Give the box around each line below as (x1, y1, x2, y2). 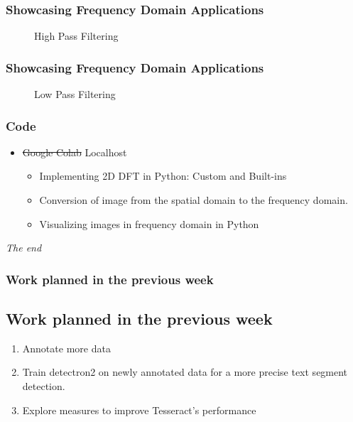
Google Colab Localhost (22, 144, 127, 159)
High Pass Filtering (34, 28, 119, 43)
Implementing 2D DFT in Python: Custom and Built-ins (39, 168, 287, 183)
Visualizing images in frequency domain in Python (39, 216, 259, 231)
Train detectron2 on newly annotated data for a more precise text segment (22, 364, 348, 379)
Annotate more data (22, 340, 111, 355)
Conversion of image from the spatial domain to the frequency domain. (39, 193, 348, 207)
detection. (22, 379, 65, 394)
